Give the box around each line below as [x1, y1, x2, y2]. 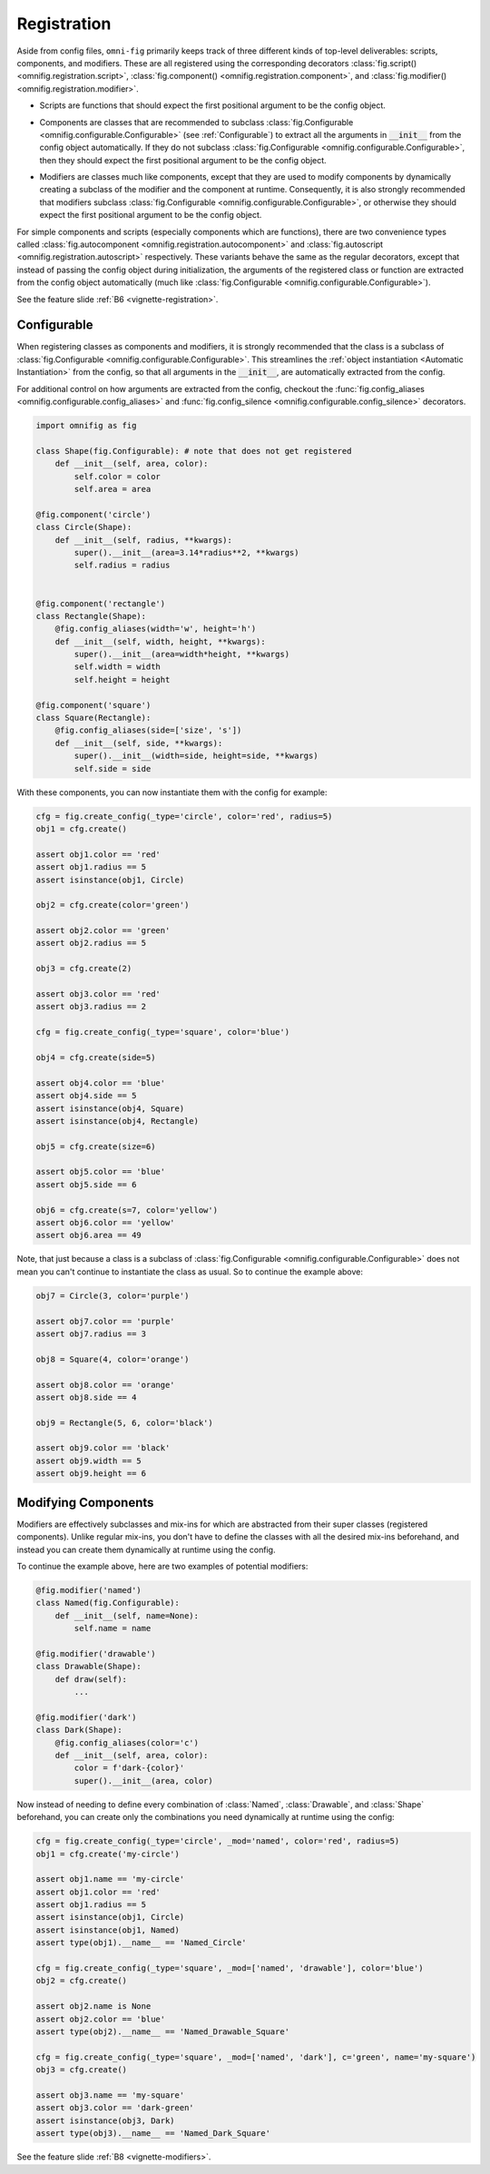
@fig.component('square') [35, 700, 152, 710]
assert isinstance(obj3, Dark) [35, 2115, 176, 2126]
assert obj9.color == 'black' [35, 1443, 171, 1453]
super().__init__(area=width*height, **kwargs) [73, 649, 290, 660]
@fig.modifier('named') [35, 1585, 142, 1595]
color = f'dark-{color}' [73, 1763, 185, 1774]
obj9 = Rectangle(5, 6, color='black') [35, 1417, 213, 1428]
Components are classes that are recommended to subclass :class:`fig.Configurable [39, 116, 354, 127]
